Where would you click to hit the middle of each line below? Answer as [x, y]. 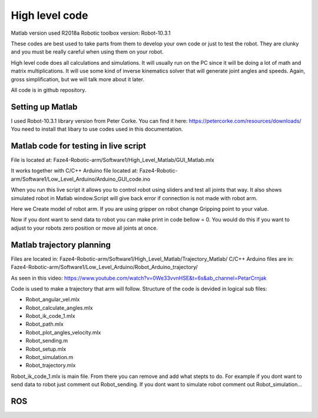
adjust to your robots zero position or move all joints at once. [85, 228]
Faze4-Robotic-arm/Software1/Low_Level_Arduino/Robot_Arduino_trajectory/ [105, 267]
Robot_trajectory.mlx [51, 366]
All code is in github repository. [49, 90]
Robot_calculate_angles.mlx [59, 308]
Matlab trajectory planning [61, 245]
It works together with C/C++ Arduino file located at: [74, 171]
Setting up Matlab [44, 107]
